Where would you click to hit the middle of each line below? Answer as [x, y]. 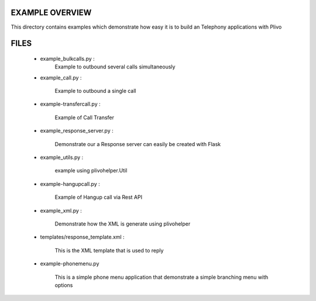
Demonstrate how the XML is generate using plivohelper [123, 224]
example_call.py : [61, 77]
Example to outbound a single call [96, 91]
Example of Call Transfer [84, 117]
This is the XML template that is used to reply [109, 250]
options [64, 285]
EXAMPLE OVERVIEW [51, 13]
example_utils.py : [62, 157]
